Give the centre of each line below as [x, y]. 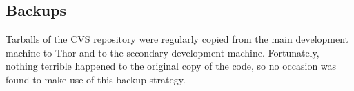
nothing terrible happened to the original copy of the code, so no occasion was [171, 66]
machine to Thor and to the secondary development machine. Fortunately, [163, 52]
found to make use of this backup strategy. [96, 79]
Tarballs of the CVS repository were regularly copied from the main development [177, 39]
